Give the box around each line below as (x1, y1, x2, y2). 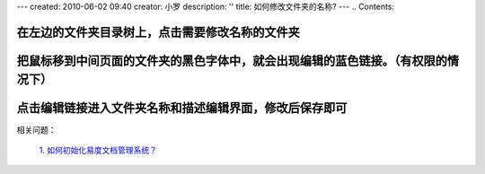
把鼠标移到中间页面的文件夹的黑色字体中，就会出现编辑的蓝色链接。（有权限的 (16, 53, 448, 68)
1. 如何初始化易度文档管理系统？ (39, 144, 157, 155)
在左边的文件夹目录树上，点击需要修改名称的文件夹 (16, 24, 300, 39)
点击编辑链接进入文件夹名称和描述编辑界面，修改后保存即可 (16, 100, 348, 116)
